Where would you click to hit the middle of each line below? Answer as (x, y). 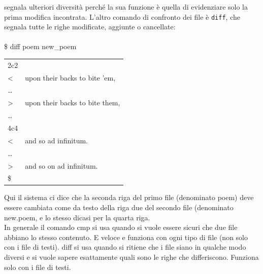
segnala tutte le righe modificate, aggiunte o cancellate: (90, 27)
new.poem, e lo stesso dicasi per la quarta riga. (77, 217)
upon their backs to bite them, (73, 103)
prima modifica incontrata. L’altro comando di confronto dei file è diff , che (122, 16)
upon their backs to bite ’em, (70, 77)
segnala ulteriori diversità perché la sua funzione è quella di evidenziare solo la (126, 7)
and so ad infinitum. (56, 140)
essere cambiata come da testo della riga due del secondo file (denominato (119, 207)
